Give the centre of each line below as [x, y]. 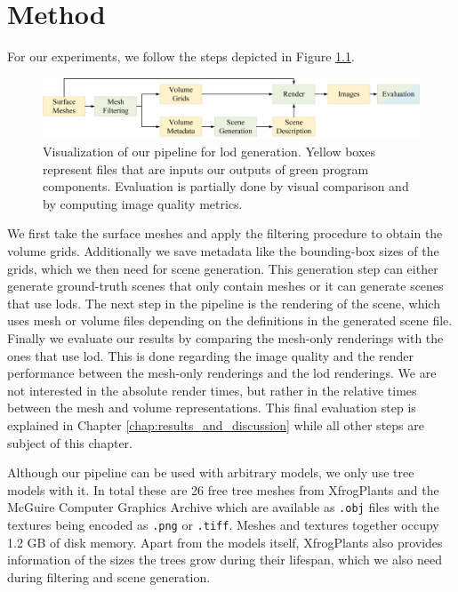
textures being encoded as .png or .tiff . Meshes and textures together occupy [223, 524]
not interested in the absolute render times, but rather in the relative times [212, 390]
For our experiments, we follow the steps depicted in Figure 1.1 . [181, 56]
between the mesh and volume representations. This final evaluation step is [212, 408]
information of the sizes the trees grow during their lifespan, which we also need [225, 560]
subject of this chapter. [70, 442]
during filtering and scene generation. [109, 576]
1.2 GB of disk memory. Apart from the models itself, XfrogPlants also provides [225, 542]
